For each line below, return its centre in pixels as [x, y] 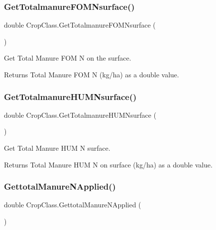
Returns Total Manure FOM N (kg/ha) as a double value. [91, 74]
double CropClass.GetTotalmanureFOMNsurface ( [80, 25]
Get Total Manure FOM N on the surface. [68, 58]
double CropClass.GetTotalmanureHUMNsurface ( [80, 115]
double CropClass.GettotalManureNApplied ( [73, 205]
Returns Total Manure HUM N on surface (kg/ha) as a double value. [108, 164]
